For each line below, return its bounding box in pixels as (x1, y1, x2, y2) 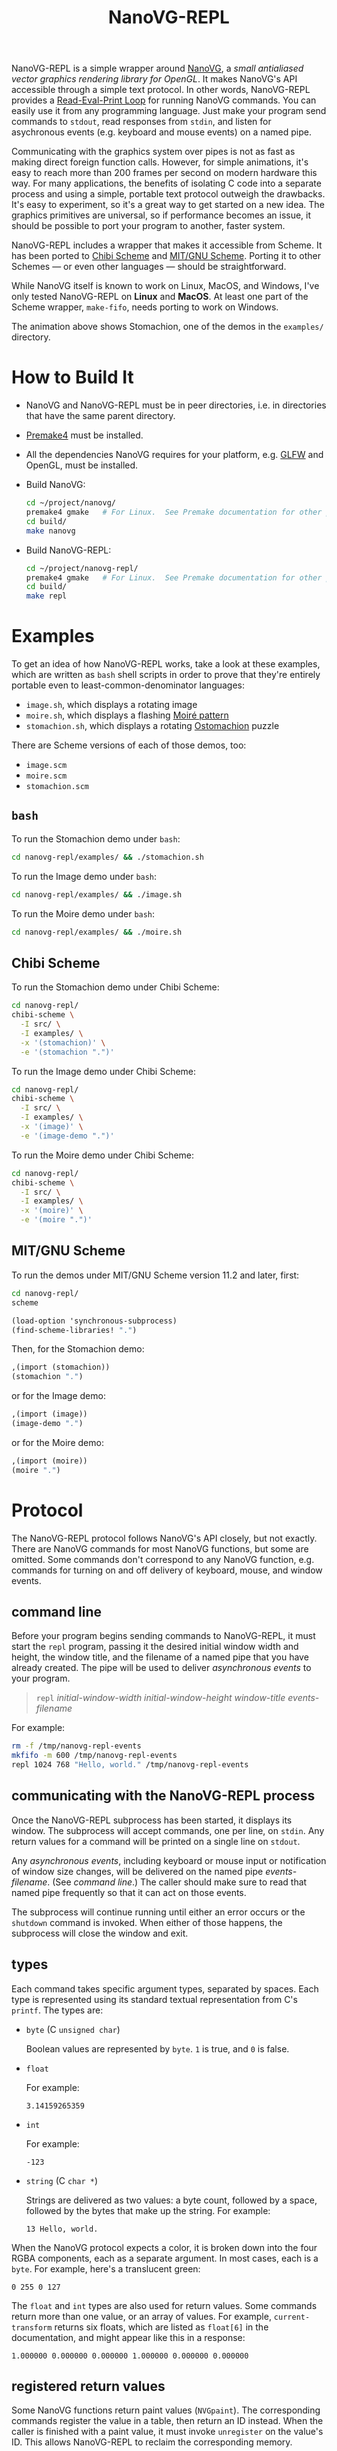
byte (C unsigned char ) (25, 2023, 121, 2035)
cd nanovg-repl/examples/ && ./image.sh (11, 889, 183, 900)
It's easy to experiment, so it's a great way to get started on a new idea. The (11, 199, 325, 211)
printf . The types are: (11, 2004, 104, 2016)
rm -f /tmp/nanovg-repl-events (11, 1741, 142, 1751)
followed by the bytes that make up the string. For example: (25, 2204, 271, 2216)
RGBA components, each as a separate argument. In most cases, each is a (11, 2252, 319, 2264)
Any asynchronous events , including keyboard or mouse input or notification (11, 1854, 327, 1866)
